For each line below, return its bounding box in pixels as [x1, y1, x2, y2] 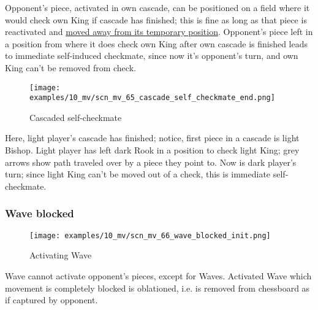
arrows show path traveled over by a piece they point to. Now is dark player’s [5, 155, 297, 168]
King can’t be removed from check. [5, 61, 136, 74]
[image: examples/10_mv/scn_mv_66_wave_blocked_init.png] [29, 231, 271, 240]
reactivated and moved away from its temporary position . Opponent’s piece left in [5, 25, 313, 38]
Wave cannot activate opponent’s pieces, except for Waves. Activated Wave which [5, 269, 312, 282]
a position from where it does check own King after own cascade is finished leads [5, 37, 308, 50]
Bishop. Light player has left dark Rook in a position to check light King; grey [5, 144, 300, 157]
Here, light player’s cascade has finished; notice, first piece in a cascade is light [5, 131, 300, 144]
